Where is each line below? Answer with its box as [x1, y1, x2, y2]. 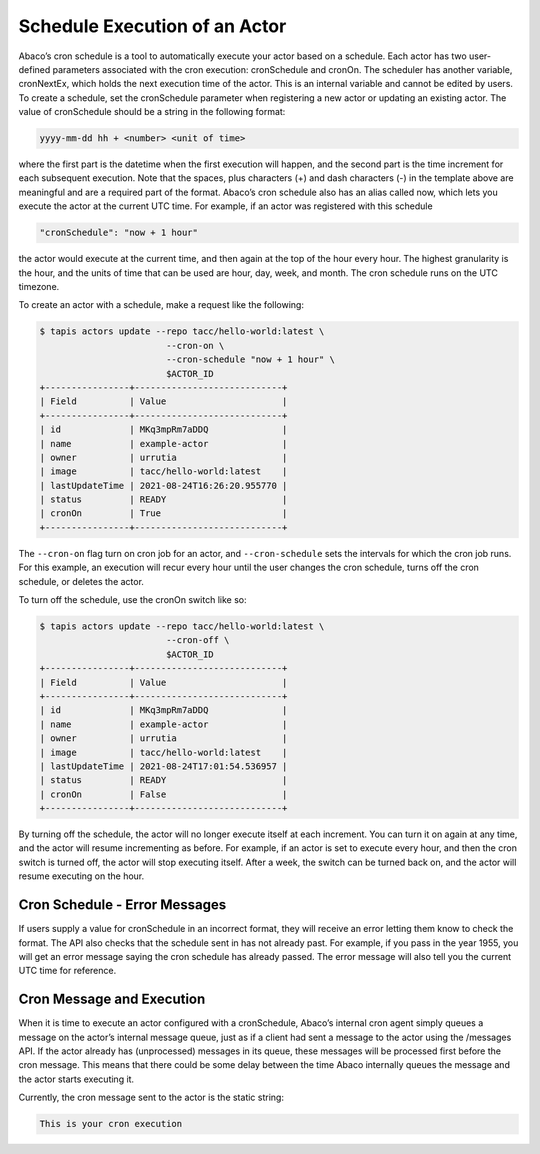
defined [18, 63, 51, 75]
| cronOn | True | [39, 508, 288, 519]
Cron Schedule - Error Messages [18, 896, 227, 914]
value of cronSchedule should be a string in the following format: [18, 106, 286, 118]
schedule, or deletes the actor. [18, 575, 145, 587]
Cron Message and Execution [18, 991, 206, 1008]
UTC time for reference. [18, 965, 117, 977]
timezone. [18, 281, 60, 292]
